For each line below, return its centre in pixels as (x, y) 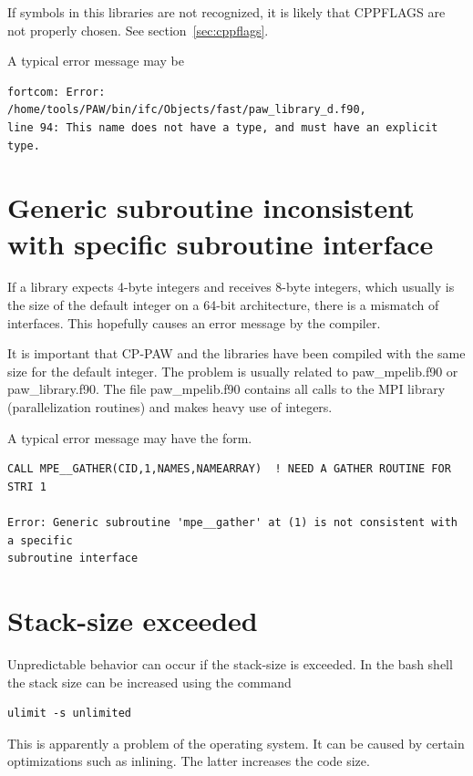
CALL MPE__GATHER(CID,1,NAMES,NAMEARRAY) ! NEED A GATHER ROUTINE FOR (229, 469)
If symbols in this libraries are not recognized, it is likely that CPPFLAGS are (226, 12)
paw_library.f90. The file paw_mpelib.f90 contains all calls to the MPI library (226, 389)
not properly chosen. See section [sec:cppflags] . (138, 30)
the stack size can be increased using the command (149, 682)
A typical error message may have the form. (130, 437)
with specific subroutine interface (221, 243)
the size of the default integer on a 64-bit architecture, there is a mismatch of (223, 305)
